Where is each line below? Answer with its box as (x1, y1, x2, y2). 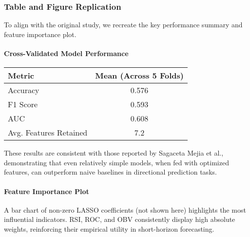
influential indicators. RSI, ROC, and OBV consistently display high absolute (4, 214, 235, 224)
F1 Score (8, 99, 38, 110)
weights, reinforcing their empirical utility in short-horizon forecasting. (4, 223, 214, 234)
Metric (8, 70, 34, 81)
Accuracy (8, 84, 39, 96)
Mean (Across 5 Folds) (95, 70, 184, 81)
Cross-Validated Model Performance (4, 48, 129, 58)
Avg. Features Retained (8, 127, 88, 138)
